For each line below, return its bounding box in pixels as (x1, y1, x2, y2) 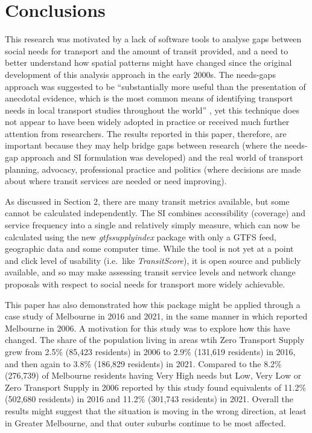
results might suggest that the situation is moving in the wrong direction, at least (5, 404, 307, 417)
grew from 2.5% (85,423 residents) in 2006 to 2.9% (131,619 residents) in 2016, (5, 345, 296, 358)
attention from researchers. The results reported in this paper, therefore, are (5, 127, 287, 140)
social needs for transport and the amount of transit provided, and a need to (5, 44, 288, 57)
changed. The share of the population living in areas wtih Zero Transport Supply (5, 333, 305, 346)
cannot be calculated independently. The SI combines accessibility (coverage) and (5, 207, 306, 219)
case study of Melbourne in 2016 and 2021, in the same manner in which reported (5, 310, 308, 322)
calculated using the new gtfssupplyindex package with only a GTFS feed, (5, 230, 276, 243)
